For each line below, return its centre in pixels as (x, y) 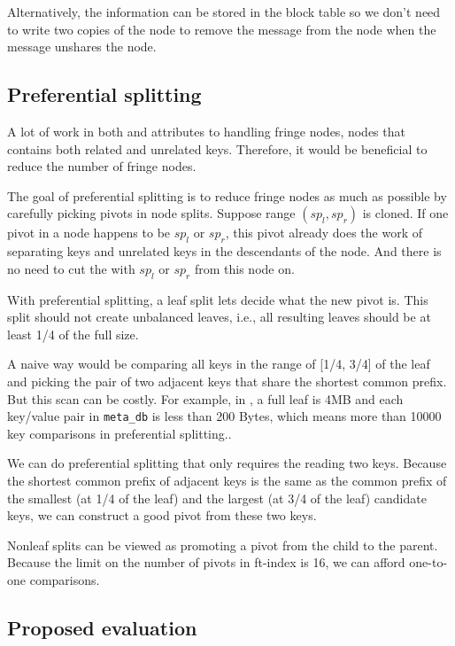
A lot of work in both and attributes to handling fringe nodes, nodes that (206, 131)
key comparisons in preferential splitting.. (120, 433)
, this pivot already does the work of (324, 233)
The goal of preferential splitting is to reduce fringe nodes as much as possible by (227, 195)
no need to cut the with (71, 268)
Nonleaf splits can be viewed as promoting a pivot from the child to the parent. (223, 545)
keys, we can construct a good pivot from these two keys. (162, 515)
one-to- (428, 562)
